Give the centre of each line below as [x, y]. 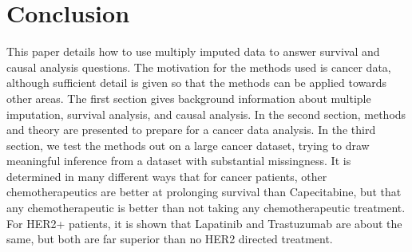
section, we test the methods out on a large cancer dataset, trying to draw [188, 145]
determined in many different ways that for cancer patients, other [167, 176]
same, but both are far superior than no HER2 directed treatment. [170, 239]
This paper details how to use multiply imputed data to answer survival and [193, 51]
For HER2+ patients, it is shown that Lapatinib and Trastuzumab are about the [204, 223]
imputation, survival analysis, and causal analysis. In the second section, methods [206, 114]
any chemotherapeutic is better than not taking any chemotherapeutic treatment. [206, 208]
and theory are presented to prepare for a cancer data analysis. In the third [191, 130]
